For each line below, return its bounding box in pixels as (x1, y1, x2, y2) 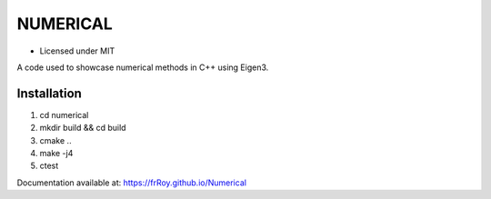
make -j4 (39, 148, 74, 159)
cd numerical (39, 109, 89, 120)
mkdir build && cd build (39, 123, 126, 134)
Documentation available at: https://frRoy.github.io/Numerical (16, 177, 247, 188)
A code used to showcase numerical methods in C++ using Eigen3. (16, 62, 269, 73)
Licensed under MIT (39, 45, 115, 56)
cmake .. (39, 134, 72, 145)
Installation (16, 85, 82, 101)
